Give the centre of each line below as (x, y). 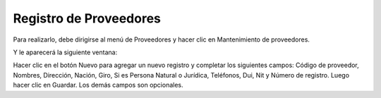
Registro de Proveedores (87, 18)
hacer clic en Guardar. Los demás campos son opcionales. (98, 85)
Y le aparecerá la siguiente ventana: (65, 52)
